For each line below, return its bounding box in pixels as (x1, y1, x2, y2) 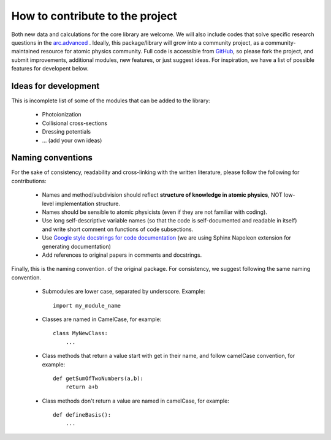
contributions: (11, 177, 47, 184)
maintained (11, 48, 40, 55)
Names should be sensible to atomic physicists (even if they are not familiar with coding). (42, 208, 268, 216)
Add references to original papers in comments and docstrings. (42, 251, 202, 259)
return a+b (65, 384, 99, 390)
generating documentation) (42, 243, 112, 250)
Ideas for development (11, 80, 100, 91)
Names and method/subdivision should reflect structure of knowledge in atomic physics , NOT (42, 191, 283, 199)
